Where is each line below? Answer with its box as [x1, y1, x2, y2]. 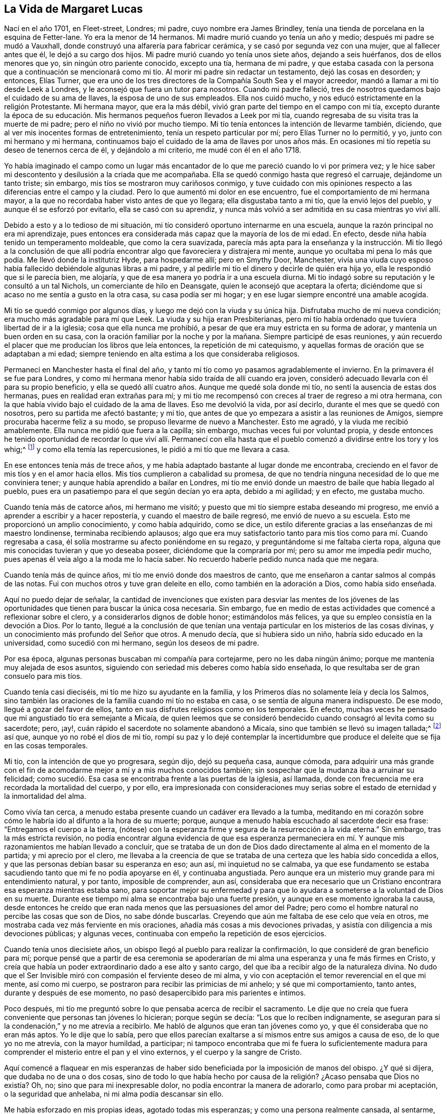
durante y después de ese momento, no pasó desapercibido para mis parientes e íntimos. [4, 988, 306, 997]
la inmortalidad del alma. [4, 791, 86, 800]
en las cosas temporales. [4, 741, 88, 750]
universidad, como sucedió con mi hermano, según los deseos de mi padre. [4, 638, 260, 648]
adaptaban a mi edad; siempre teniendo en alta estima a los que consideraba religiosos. [4, 349, 300, 359]
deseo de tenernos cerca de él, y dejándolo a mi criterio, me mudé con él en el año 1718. [4, 146, 301, 155]
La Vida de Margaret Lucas [4, 3, 143, 15]
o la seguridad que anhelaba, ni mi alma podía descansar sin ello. [4, 1089, 224, 1098]
